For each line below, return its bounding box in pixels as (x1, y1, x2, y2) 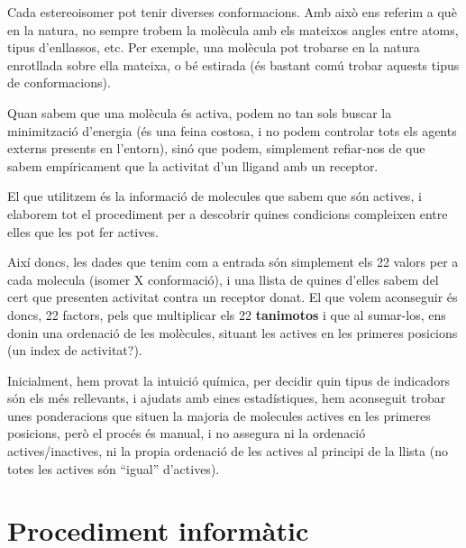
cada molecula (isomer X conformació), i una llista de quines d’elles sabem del (7, 269, 439, 288)
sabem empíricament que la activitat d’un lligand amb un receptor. (7, 156, 379, 175)
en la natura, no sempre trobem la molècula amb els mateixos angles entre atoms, (7, 20, 459, 39)
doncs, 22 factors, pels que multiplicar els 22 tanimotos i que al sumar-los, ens (7, 305, 446, 324)
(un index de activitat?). (7, 341, 142, 360)
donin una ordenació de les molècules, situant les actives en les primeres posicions (7, 323, 458, 342)
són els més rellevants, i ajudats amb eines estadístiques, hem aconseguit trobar (7, 388, 446, 407)
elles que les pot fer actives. (7, 222, 159, 241)
